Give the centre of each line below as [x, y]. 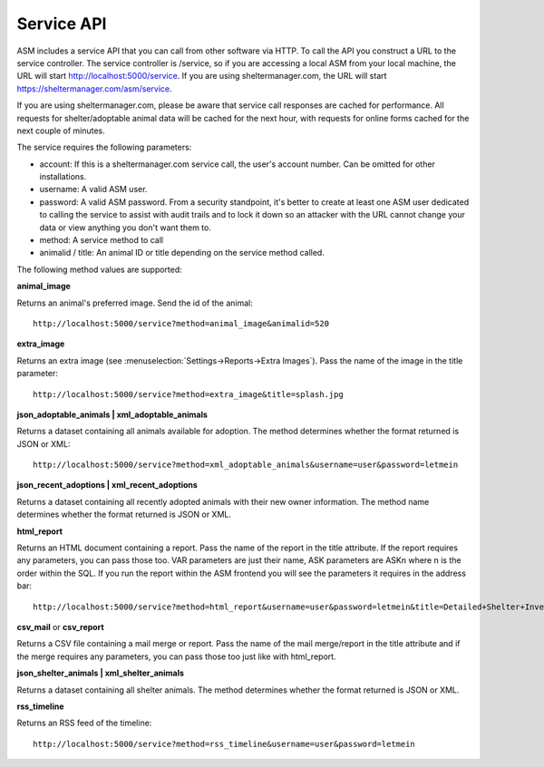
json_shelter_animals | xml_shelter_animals [101, 673]
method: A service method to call [101, 240]
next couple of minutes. [61, 131]
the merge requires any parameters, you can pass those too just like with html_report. [176, 656]
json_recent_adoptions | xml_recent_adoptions [107, 485]
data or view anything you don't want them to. [126, 228]
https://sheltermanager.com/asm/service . [94, 88]
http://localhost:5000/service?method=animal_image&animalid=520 [181, 323]
